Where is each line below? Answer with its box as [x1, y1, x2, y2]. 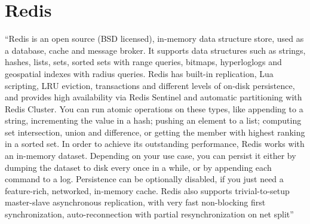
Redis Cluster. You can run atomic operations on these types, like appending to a [5, 102, 303, 115]
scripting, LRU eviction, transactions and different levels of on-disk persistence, [5, 79, 295, 91]
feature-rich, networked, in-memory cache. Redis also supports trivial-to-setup [5, 184, 290, 197]
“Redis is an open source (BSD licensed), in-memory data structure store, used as [5, 32, 304, 45]
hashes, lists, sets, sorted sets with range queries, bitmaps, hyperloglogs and [5, 56, 282, 68]
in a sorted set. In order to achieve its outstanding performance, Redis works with [5, 137, 305, 150]
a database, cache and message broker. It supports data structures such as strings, [5, 44, 306, 56]
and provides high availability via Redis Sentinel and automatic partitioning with [5, 91, 302, 103]
